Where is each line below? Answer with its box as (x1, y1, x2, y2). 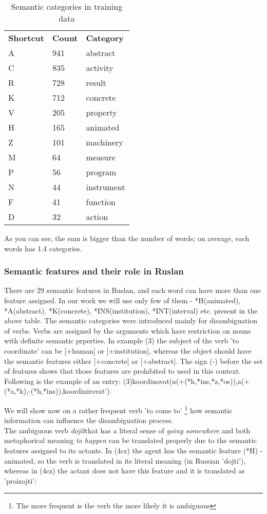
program (86, 166, 117, 178)
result (86, 77, 106, 88)
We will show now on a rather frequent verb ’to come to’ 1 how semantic (4, 403, 233, 415)
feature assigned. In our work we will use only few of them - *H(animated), (4, 295, 241, 305)
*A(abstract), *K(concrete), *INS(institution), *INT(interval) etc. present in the (4, 305, 258, 316)
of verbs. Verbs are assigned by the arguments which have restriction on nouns (4, 325, 251, 336)
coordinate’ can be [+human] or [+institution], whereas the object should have (4, 345, 252, 356)
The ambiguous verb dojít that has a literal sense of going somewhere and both (4, 425, 251, 435)
